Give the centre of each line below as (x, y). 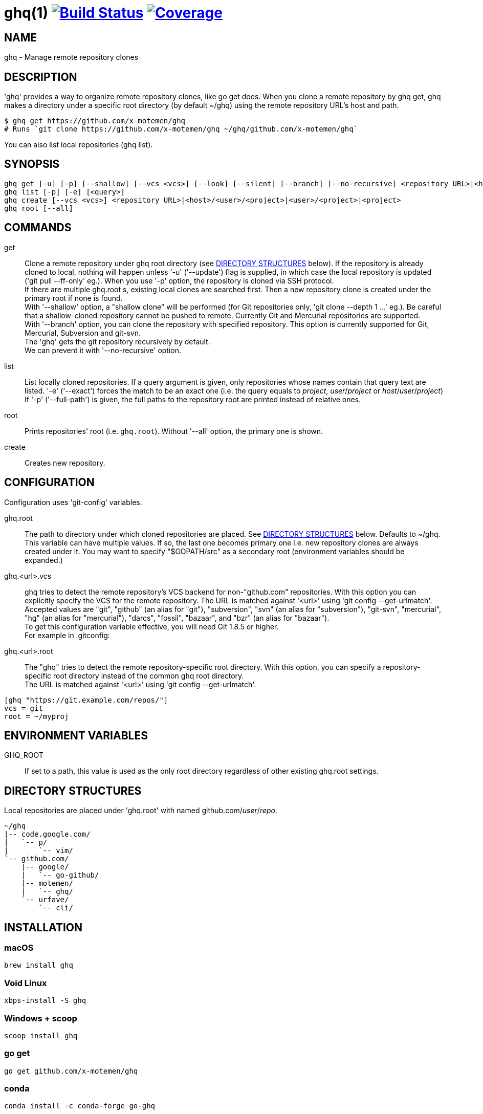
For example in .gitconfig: (67, 635)
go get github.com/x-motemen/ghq (71, 1071)
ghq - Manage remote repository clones (71, 57)
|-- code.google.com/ (47, 834)
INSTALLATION (43, 927)
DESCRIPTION (41, 77)
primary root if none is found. (74, 298)
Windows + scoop (41, 1018)
